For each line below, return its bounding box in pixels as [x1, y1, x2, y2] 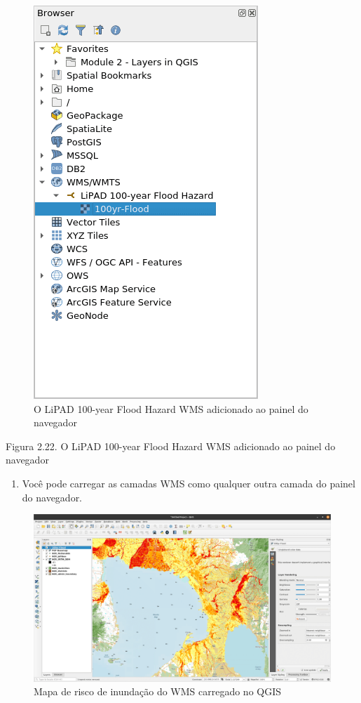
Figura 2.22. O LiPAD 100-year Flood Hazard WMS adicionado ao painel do [6, 438, 336, 453]
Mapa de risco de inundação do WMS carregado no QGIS [34, 684, 282, 699]
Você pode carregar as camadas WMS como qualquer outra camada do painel [22, 475, 355, 490]
